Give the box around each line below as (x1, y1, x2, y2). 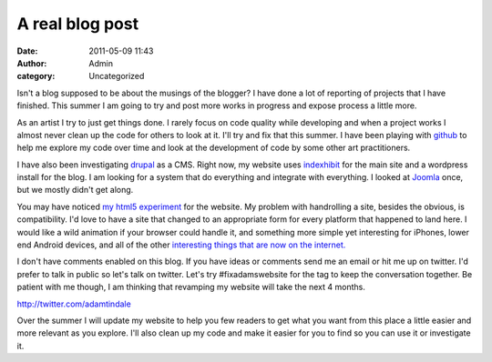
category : (16, 71, 56, 82)
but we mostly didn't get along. (16, 185, 134, 196)
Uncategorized (88, 71, 145, 82)
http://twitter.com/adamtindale (16, 298, 131, 309)
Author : (16, 57, 47, 68)
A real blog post (16, 14, 139, 34)
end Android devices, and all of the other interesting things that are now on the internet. (16, 239, 346, 250)
